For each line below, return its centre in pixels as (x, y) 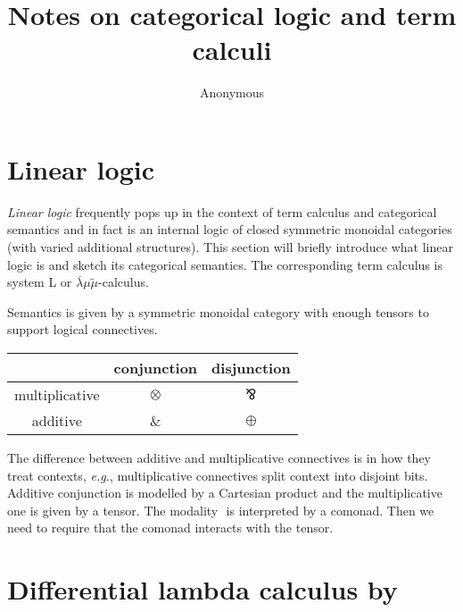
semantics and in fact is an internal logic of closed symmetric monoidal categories (230, 229)
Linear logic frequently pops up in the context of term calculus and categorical (222, 211)
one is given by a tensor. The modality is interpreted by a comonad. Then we (221, 510)
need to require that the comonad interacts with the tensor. (170, 528)
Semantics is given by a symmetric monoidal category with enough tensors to (218, 311)
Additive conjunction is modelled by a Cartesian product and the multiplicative (225, 493)
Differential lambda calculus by (203, 589)
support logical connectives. (83, 329)
